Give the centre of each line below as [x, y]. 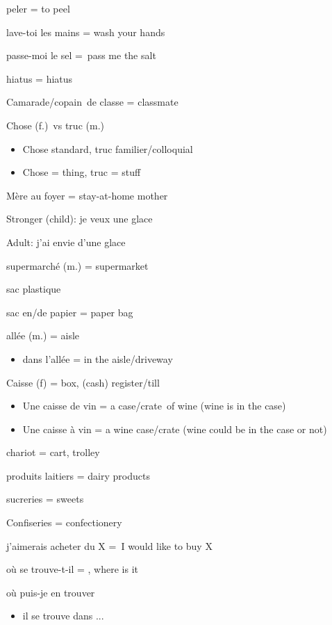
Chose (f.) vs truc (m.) [55, 125]
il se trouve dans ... [63, 616]
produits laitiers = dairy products [78, 475]
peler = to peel [38, 8]
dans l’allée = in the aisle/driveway [98, 358]
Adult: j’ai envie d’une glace [66, 242]
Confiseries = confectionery [64, 522]
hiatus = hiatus [40, 78]
